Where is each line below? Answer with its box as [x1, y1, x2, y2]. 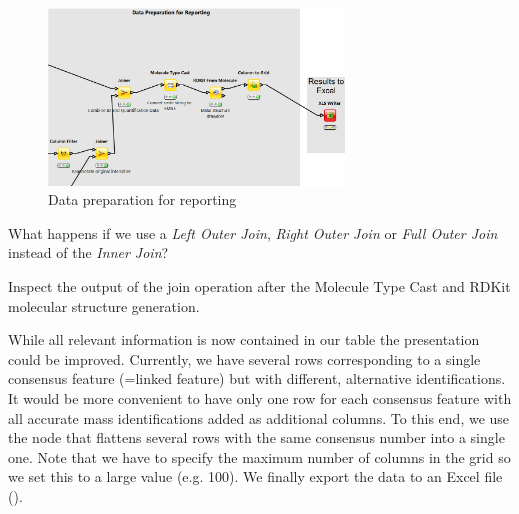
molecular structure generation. [8, 295, 200, 316]
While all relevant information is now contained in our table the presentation [8, 329, 480, 350]
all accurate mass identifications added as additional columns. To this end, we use [8, 407, 510, 428]
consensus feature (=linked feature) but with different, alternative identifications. [8, 368, 506, 389]
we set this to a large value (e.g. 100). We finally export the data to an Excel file [8, 466, 503, 487]
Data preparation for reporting [48, 189, 237, 210]
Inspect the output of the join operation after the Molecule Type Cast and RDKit [8, 276, 511, 297]
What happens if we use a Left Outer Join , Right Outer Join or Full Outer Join [8, 222, 498, 243]
